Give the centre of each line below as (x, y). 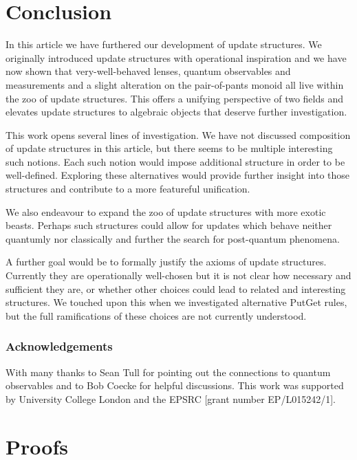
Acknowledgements (59, 346)
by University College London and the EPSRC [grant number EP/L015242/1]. (171, 398)
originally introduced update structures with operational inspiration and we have (176, 57)
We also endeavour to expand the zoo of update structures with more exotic (166, 211)
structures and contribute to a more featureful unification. (128, 189)
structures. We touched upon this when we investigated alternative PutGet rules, (176, 302)
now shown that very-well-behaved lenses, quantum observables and (148, 71)
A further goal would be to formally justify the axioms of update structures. (166, 262)
